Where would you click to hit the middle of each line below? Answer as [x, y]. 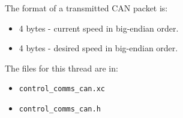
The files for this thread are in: [61, 68]
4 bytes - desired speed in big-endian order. [98, 48]
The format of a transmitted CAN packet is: [86, 8]
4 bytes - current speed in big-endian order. [99, 28]
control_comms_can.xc [62, 89]
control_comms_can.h [60, 109]
